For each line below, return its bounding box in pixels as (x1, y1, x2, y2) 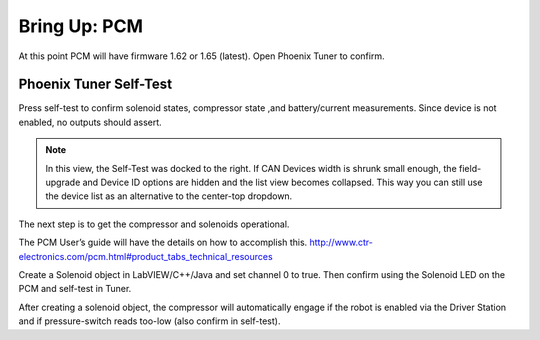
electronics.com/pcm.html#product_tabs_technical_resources (18, 250, 274, 262)
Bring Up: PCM (18, 15, 144, 37)
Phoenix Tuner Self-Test (18, 76, 173, 93)
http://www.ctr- (309, 236, 374, 249)
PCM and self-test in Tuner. (18, 283, 132, 295)
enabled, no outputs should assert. (18, 116, 162, 128)
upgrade (45, 176, 81, 189)
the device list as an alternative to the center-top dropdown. (45, 190, 293, 202)
